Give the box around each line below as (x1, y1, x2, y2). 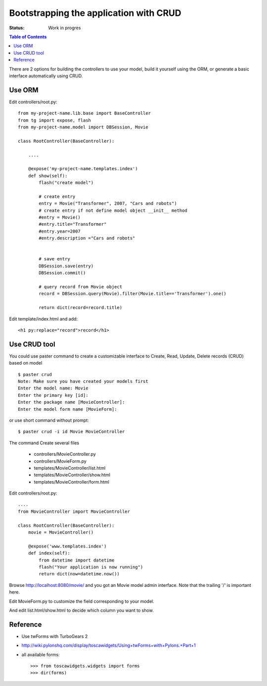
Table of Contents (9, 34, 47, 40)
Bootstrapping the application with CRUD (9, 7, 181, 18)
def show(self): (28, 173, 68, 179)
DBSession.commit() (39, 270, 86, 276)
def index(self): (28, 551, 70, 556)
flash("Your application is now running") (39, 564, 143, 570)
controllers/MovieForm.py (34, 458, 87, 464)
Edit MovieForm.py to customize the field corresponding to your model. (9, 598, 154, 604)
